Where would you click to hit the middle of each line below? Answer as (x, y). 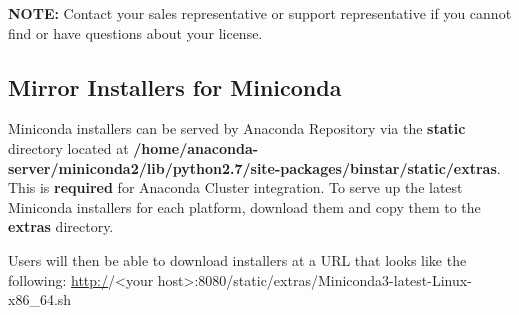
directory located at (68, 147)
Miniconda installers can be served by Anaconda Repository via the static (237, 128)
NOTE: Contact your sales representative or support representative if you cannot (260, 13)
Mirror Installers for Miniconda (175, 86)
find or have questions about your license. (135, 32)
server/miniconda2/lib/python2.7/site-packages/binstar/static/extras (252, 167)
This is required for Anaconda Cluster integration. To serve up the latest (235, 187)
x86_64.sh (40, 299)
